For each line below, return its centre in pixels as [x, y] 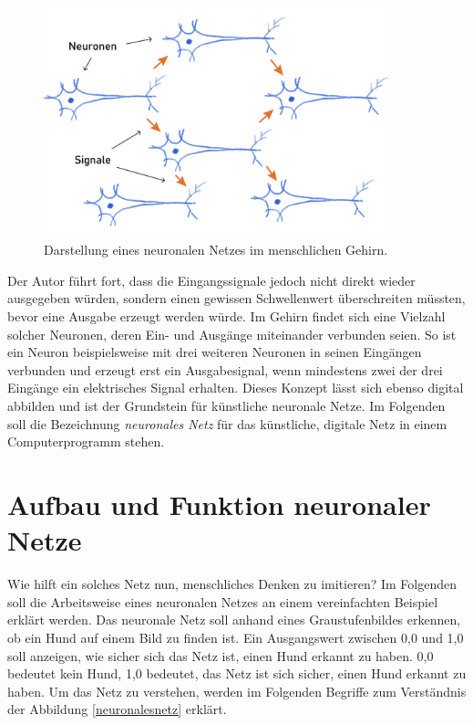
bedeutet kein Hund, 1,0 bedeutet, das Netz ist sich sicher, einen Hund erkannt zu [237, 673]
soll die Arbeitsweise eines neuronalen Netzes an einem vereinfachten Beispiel [223, 601]
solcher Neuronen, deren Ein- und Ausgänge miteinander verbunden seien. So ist [232, 334]
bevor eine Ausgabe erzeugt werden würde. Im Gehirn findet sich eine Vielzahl [226, 316]
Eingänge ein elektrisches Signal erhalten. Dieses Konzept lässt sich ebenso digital [236, 388]
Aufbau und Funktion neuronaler [219, 504]
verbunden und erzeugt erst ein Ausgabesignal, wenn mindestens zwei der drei [225, 369]
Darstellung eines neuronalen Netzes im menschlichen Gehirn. [216, 250]
